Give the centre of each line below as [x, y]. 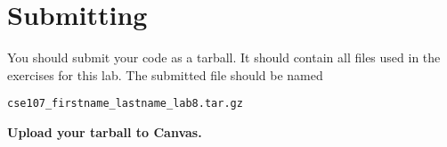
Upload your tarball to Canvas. [105, 131]
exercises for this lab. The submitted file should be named [165, 74]
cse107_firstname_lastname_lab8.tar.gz [125, 104]
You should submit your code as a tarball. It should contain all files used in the [224, 57]
